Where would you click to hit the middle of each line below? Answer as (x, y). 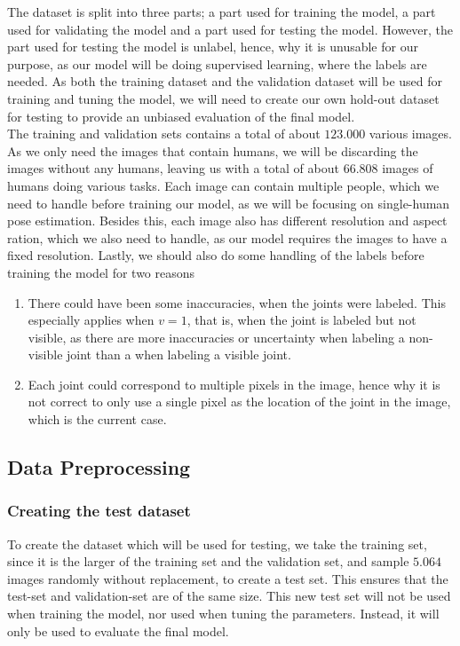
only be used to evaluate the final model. (118, 630)
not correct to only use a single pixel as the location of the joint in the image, (239, 402)
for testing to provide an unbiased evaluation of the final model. (181, 116)
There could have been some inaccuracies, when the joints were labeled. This (237, 302)
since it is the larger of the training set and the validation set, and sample (208, 561)
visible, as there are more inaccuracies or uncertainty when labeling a (216, 337)
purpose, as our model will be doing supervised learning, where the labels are (217, 63)
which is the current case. (97, 419)
